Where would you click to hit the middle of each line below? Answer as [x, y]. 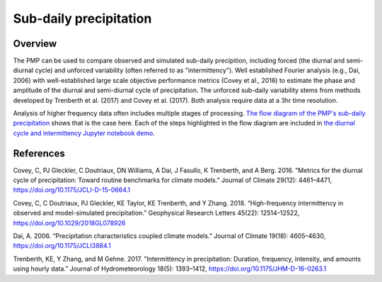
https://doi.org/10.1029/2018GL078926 [69, 222]
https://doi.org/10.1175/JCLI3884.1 [62, 246]
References [39, 153]
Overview [35, 44]
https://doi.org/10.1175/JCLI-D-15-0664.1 [72, 190]
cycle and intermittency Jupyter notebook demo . [84, 133]
